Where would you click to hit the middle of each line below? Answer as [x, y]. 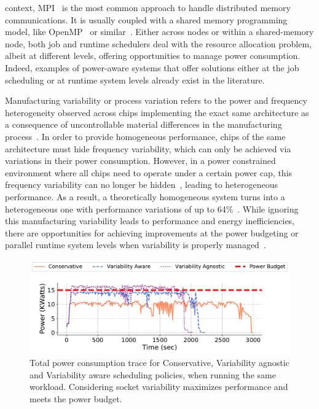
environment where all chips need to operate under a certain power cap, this [149, 172]
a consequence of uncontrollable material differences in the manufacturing [144, 124]
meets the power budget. [76, 398]
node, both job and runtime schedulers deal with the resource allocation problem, [159, 43]
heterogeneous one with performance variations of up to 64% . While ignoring [152, 208]
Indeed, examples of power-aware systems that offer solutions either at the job [152, 67]
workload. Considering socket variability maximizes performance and [159, 387]
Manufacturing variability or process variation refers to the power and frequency [156, 100]
